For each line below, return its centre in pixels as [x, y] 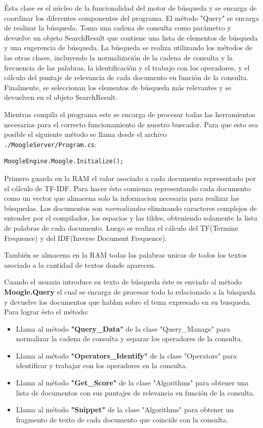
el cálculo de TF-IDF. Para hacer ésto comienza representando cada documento [127, 188]
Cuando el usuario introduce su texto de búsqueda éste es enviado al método [123, 282]
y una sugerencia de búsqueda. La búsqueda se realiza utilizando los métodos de [128, 47]
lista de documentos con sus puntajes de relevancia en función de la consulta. [136, 392]
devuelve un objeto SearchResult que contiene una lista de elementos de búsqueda [131, 37]
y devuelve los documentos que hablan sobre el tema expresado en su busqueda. [128, 301]
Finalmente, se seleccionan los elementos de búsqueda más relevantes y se [118, 87]
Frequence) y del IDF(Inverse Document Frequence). [85, 238]
